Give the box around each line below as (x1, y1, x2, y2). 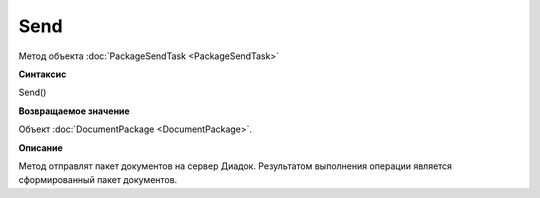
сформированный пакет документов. (18, 174, 178, 186)
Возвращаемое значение (18, 105, 130, 117)
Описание (18, 141, 64, 154)
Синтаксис (18, 68, 67, 80)
